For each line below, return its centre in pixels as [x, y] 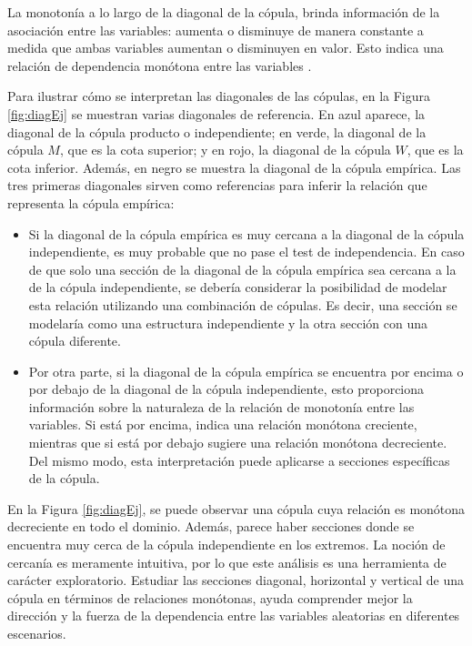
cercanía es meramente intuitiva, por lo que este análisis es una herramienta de [227, 562]
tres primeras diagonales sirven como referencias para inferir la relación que [217, 185]
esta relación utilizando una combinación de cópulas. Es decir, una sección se [243, 304]
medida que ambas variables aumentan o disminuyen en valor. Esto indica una [226, 48]
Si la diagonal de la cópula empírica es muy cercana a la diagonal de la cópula [246, 233]
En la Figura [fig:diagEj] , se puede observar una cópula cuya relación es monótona [236, 508]
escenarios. [37, 633]
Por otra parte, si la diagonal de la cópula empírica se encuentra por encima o [246, 371]
